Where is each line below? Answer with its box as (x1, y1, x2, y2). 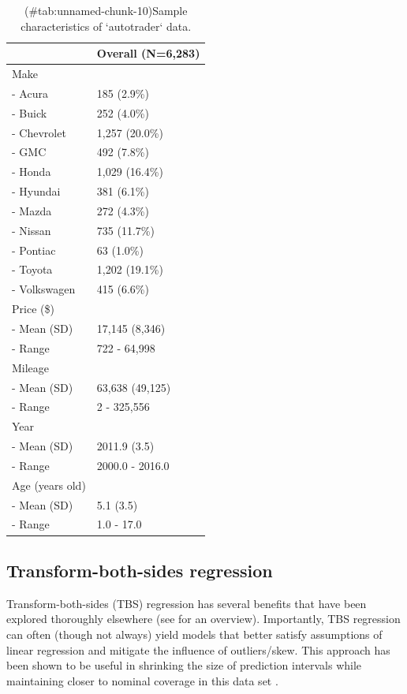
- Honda (12, 163, 51, 180)
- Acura (12, 84, 48, 101)
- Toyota (12, 261, 53, 278)
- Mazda (12, 202, 52, 218)
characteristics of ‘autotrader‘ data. (21, 17, 192, 34)
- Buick (12, 104, 47, 121)
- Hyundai (12, 183, 61, 200)
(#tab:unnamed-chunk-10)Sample (24, 2, 188, 18)
